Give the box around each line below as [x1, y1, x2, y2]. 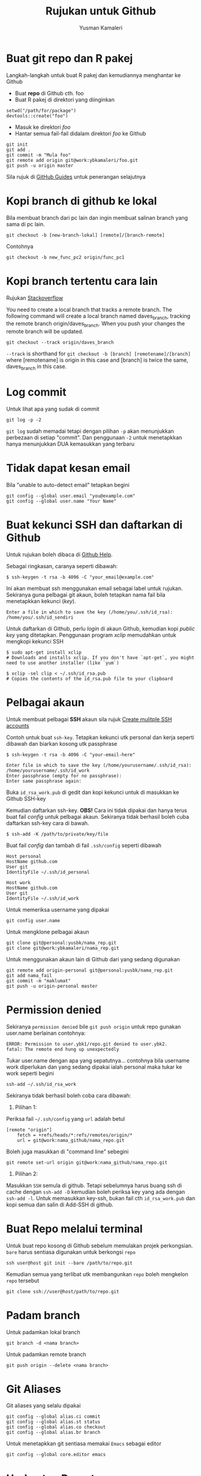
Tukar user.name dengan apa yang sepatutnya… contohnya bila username [6, 1056, 190, 1064]
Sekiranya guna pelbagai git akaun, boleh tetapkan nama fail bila [6, 591, 166, 598]
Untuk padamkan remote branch [6, 1350, 86, 1358]
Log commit [6, 385, 67, 399]
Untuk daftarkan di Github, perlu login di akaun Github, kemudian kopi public [6, 625, 195, 632]
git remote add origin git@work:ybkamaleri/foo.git [6, 157, 138, 163]
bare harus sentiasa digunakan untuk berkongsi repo [6, 1248, 136, 1256]
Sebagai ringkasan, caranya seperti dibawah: [6, 562, 118, 569]
